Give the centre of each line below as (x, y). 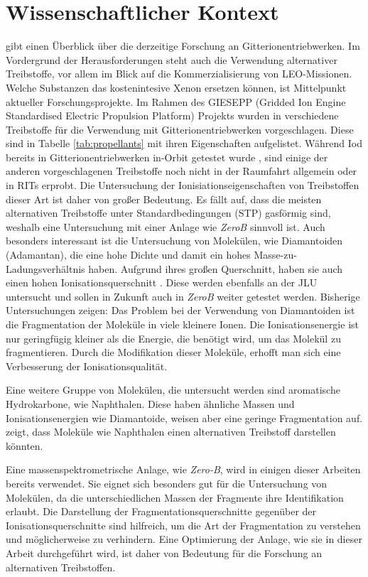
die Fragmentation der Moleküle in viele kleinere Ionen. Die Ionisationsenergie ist (182, 324)
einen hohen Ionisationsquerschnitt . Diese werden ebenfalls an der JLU (162, 282)
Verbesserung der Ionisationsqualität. (87, 366)
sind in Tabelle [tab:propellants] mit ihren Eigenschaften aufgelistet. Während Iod (184, 143)
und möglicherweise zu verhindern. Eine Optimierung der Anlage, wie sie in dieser (184, 539)
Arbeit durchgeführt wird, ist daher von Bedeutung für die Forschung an (164, 552)
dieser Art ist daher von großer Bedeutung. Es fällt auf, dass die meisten (164, 199)
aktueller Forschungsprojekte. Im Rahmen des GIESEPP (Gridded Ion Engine (176, 101)
